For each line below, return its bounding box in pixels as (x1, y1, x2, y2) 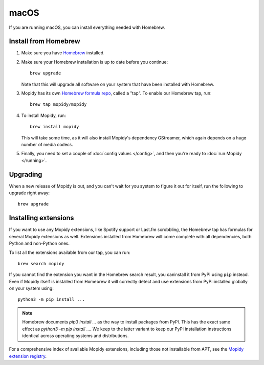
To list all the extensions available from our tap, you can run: (9, 250, 131, 255)
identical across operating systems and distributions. (22, 333, 129, 339)
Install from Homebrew (9, 37, 81, 46)
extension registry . (9, 353, 46, 359)
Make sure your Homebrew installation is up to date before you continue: (21, 59, 168, 65)
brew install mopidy (30, 124, 79, 130)
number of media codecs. (21, 141, 73, 147)
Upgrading (9, 170, 43, 179)
